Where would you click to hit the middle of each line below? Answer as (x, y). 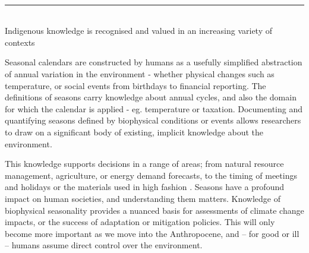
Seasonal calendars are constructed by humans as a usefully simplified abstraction (154, 62)
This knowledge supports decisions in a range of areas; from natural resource (144, 164)
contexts (20, 42)
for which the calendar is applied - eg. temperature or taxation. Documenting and (154, 108)
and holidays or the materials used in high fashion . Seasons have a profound (145, 187)
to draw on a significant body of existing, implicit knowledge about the (134, 132)
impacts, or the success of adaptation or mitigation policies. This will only (140, 222)
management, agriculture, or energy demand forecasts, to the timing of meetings (151, 175)
